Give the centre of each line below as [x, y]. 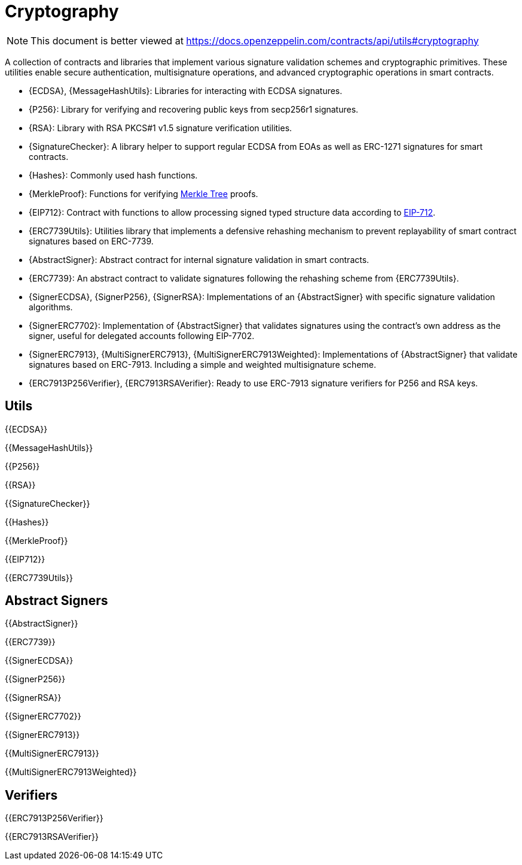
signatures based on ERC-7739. [91, 241]
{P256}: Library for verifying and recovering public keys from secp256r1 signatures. [194, 109]
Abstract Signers [57, 601]
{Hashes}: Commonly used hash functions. [113, 175]
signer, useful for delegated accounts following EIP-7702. [142, 335]
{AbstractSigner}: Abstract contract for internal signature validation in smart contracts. [199, 259]
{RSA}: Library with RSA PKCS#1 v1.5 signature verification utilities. [161, 128]
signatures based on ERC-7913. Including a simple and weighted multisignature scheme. [202, 364]
